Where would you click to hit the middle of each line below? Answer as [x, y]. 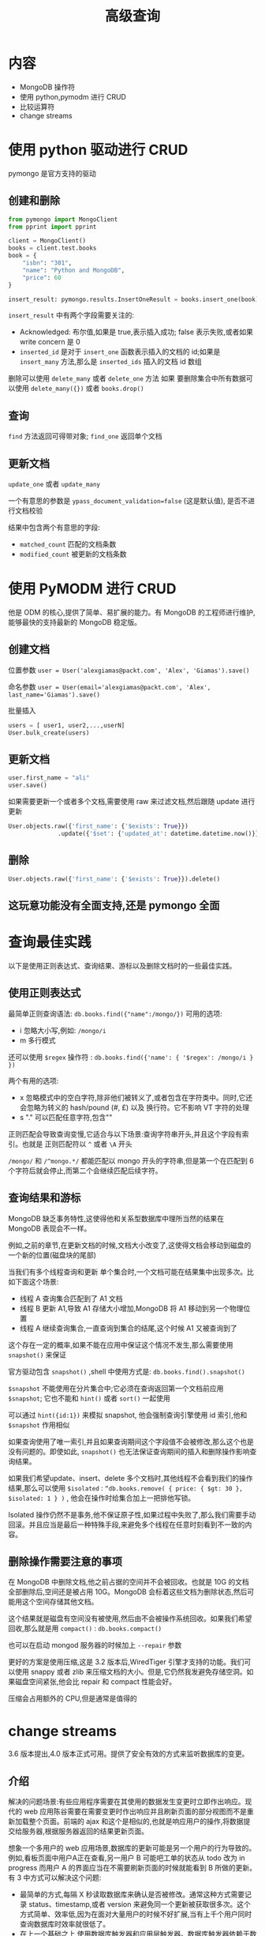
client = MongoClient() [47, 241]
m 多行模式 [37, 1040]
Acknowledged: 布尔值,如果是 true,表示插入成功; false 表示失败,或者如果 [136, 332]
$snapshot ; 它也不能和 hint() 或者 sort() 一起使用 [90, 1398]
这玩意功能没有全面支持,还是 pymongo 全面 [114, 905]
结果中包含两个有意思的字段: [54, 528]
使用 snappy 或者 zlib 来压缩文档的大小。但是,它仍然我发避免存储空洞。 [131, 1672]
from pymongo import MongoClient [63, 219]
